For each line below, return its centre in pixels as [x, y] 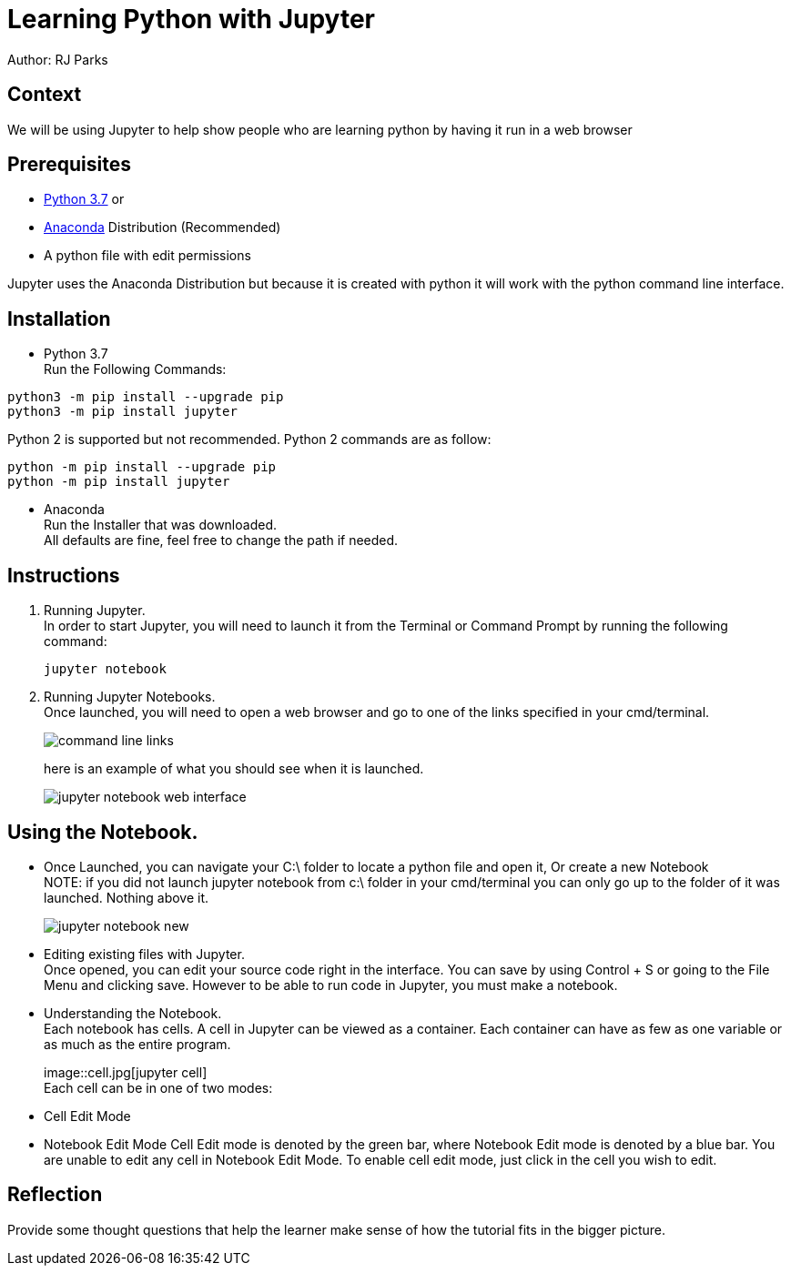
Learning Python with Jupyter [192, 19]
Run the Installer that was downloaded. [160, 525]
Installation [59, 318]
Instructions [64, 575]
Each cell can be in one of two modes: [158, 1087]
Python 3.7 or [84, 199]
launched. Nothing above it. [127, 897]
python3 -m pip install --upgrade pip [146, 397]
